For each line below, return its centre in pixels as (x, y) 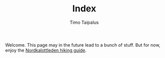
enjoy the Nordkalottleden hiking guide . (46, 50)
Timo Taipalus (84, 22)
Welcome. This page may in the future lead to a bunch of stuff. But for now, (83, 45)
